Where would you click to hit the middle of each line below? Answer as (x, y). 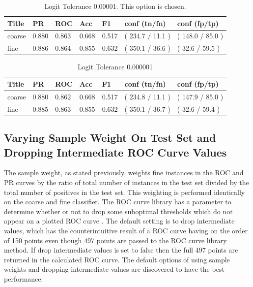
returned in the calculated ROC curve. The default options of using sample (117, 259)
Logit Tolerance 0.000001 (115, 67)
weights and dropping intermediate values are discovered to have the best (114, 269)
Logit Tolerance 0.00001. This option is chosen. (115, 6)
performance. (24, 278)
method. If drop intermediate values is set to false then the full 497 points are (121, 250)
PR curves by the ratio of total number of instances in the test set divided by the (126, 182)
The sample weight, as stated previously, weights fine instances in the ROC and (124, 173)
